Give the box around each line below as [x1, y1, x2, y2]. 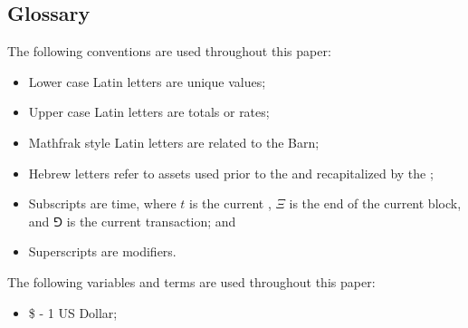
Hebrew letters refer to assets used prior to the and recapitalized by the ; [28, 163, 434, 182]
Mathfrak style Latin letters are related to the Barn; [28, 132, 320, 151]
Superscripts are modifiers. [28, 242, 177, 261]
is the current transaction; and [66, 211, 236, 230]
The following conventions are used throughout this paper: [7, 42, 331, 61]
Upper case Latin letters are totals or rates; [28, 102, 270, 121]
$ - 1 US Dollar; [28, 303, 118, 322]
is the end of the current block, [289, 194, 462, 213]
